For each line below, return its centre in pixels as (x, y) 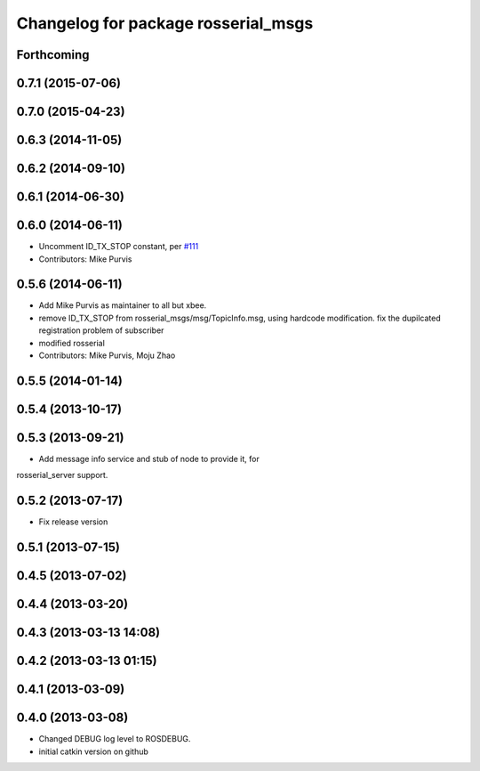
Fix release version (73, 522)
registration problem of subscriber (101, 330)
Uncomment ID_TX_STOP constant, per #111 (119, 247)
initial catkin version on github (93, 751)
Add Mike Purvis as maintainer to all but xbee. (123, 305)
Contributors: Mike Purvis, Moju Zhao (107, 355)
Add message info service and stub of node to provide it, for (149, 459)
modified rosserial (72, 343)
